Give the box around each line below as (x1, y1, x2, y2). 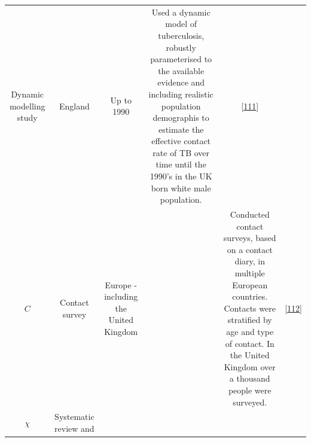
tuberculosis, (158, 29, 205, 41)
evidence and (157, 76, 205, 89)
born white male (151, 181, 211, 194)
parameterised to (150, 53, 212, 65)
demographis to (153, 111, 209, 124)
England (59, 99, 90, 112)
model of (165, 17, 197, 30)
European (232, 278, 268, 291)
